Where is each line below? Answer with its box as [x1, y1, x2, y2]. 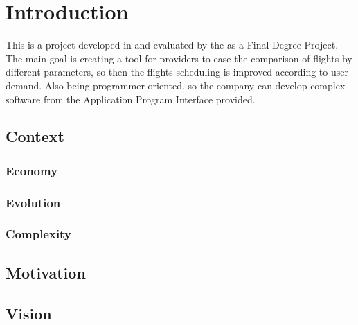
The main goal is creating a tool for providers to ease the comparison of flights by [6, 51, 352, 65]
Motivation [6, 261, 86, 283]
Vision [6, 302, 52, 324]
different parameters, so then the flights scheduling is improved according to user [6, 64, 348, 79]
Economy [6, 161, 58, 179]
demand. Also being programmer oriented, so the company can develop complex [6, 78, 346, 92]
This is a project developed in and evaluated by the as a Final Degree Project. [6, 37, 339, 52]
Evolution [6, 193, 61, 211]
